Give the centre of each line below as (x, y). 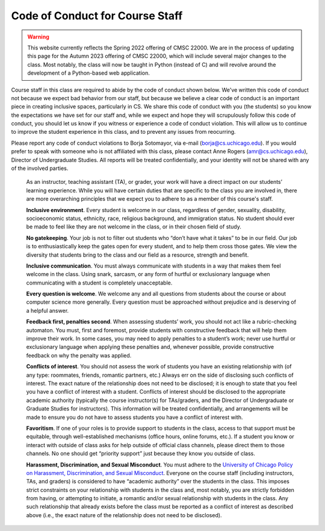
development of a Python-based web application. (89, 73)
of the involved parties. (40, 168)
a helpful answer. (48, 310)
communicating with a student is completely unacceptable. (99, 283)
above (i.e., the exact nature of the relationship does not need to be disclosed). (124, 515)
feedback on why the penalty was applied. (79, 355)
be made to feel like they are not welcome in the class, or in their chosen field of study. (134, 227)
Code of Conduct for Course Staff (97, 16)
